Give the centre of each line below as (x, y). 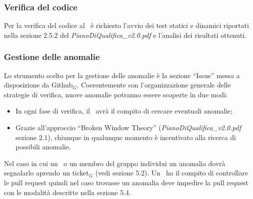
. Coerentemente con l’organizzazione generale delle (154, 85)
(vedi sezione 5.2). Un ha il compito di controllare (172, 173)
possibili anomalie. (43, 147)
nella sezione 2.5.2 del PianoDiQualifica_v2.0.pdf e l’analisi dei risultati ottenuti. (125, 35)
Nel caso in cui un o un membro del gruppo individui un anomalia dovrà (115, 163)
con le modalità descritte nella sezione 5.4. (67, 192)
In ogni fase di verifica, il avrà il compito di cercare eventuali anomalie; (124, 111)
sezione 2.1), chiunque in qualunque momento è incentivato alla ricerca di (126, 137)
